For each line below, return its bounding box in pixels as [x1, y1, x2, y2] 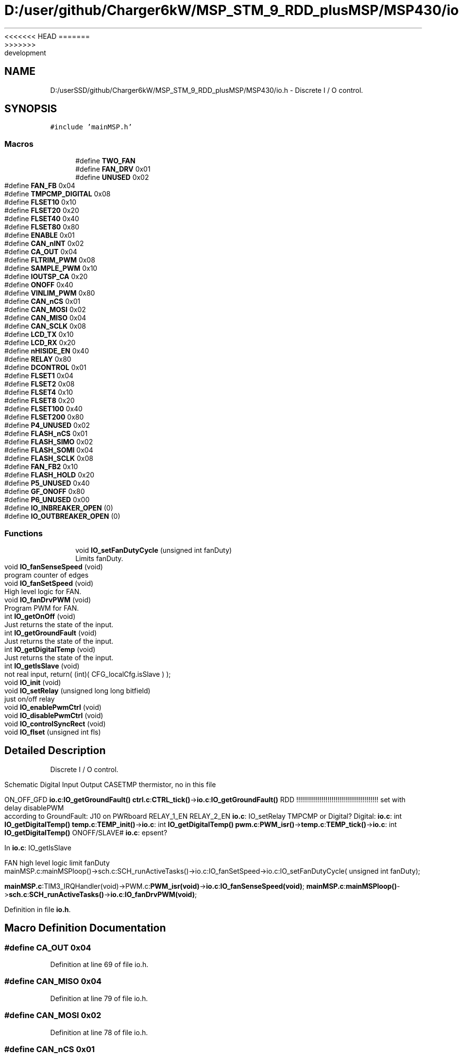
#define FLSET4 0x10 [4, 388, 73, 397]
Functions [4, 528, 43, 538]
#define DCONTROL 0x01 [4, 363, 86, 372]
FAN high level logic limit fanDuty [4, 858, 110, 867]
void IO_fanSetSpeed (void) [4, 579, 94, 587]
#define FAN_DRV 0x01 [75, 165, 151, 174]
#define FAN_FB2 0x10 [4, 462, 78, 471]
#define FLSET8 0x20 [4, 396, 75, 405]
